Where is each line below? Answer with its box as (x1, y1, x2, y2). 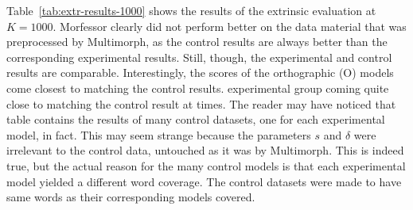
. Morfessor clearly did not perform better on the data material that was (53, 17, 407, 34)
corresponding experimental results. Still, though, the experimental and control (6, 48, 392, 65)
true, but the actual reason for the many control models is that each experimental (6, 157, 406, 174)
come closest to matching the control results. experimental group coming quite (6, 79, 389, 96)
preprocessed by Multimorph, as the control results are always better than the (6, 33, 388, 50)
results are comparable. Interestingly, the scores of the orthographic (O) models (6, 64, 394, 81)
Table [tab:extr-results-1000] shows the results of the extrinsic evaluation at (6, 2, 376, 18)
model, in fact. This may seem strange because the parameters (6, 126, 311, 143)
